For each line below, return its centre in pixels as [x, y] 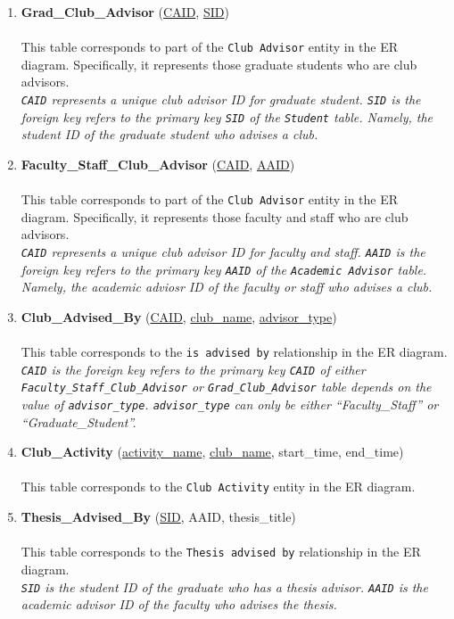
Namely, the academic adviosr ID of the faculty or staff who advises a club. [227, 287]
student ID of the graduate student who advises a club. [169, 134]
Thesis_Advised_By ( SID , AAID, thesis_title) [158, 517]
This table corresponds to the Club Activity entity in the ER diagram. [218, 487]
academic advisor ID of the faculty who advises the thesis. [179, 604]
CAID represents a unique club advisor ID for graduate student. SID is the [221, 99]
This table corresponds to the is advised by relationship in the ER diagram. [234, 352]
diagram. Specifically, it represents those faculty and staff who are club [215, 216]
